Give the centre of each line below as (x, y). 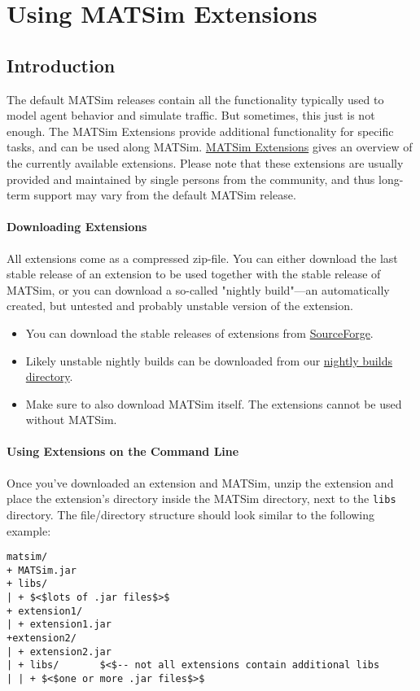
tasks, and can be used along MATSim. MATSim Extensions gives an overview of (210, 147)
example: (29, 530)
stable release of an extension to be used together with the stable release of (194, 274)
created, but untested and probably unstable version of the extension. (180, 306)
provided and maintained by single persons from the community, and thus (191, 179)
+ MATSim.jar (42, 570)
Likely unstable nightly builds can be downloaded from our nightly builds (209, 360)
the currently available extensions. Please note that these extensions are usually (205, 162)
